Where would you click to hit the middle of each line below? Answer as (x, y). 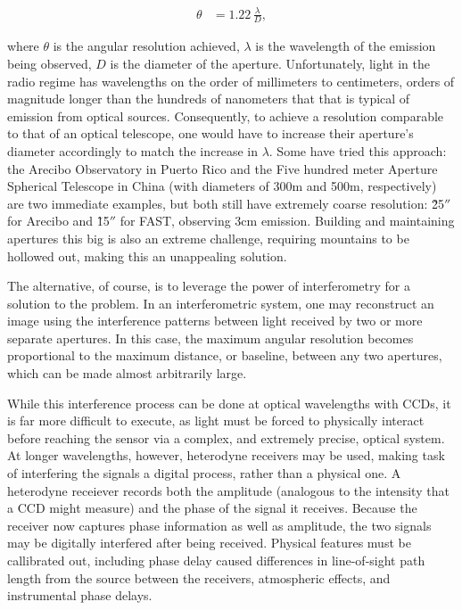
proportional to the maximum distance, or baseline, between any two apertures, (225, 355)
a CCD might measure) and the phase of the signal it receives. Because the (212, 508)
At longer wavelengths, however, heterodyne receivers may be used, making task (226, 455)
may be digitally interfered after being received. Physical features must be (209, 543)
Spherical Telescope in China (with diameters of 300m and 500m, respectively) (222, 186)
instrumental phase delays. (80, 595)
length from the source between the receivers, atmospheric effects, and (199, 577)
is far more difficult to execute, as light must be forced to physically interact (216, 420)
